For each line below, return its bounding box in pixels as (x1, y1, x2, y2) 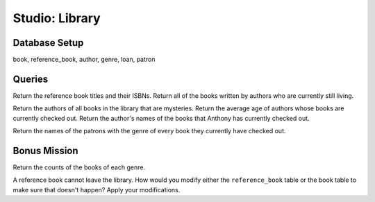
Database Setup (12, 37, 84, 49)
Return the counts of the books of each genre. (12, 163, 146, 171)
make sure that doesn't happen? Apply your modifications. (12, 185, 181, 194)
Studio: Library (12, 10, 101, 26)
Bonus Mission (12, 144, 79, 156)
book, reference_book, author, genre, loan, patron (12, 56, 156, 64)
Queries (12, 73, 49, 85)
